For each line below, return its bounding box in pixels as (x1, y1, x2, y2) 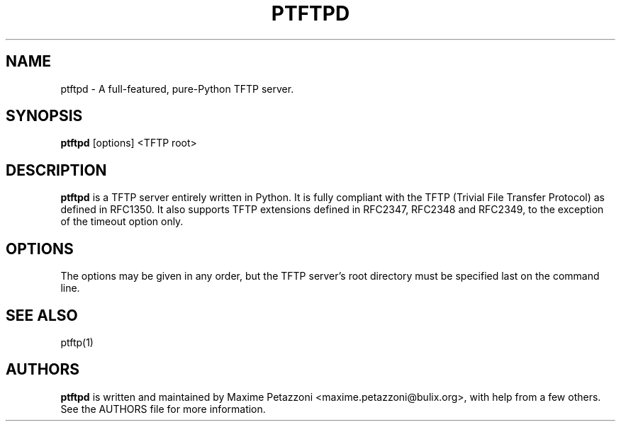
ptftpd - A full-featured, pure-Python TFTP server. (60, 82, 294, 95)
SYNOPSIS (6, 107, 83, 125)
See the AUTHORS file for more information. (60, 402, 266, 415)
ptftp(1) (60, 336, 94, 348)
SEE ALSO (6, 306, 78, 324)
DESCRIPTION (6, 161, 107, 179)
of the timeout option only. (60, 215, 184, 228)
